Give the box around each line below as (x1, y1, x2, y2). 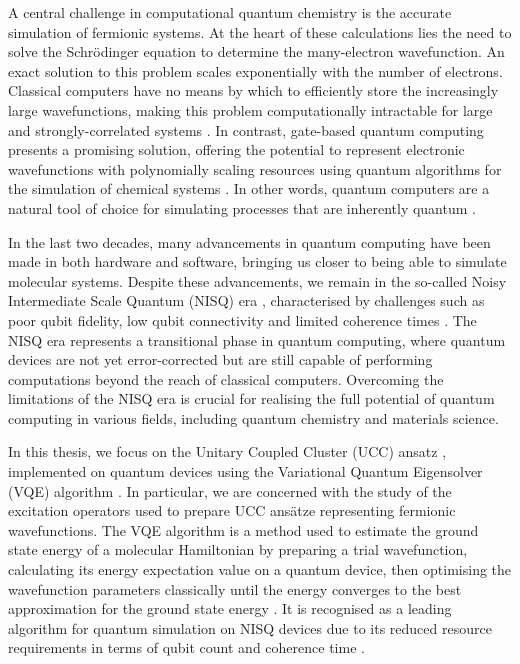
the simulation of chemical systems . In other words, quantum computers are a (8, 178, 490, 199)
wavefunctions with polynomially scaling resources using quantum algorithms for (8, 158, 502, 179)
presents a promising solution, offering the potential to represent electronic (8, 139, 465, 160)
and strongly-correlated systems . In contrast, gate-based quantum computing (8, 119, 484, 140)
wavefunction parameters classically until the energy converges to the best (8, 578, 462, 599)
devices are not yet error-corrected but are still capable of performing (8, 349, 433, 370)
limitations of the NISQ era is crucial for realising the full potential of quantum (8, 388, 495, 409)
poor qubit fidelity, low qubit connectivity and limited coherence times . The (8, 309, 477, 330)
